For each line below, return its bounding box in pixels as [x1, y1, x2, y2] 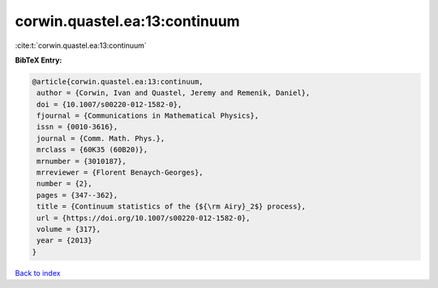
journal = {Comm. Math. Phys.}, [36, 134, 165, 143]
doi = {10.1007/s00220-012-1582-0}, [36, 100, 182, 109]
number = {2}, [36, 179, 92, 188]
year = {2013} [36, 236, 92, 245]
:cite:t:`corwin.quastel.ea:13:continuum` [15, 41, 148, 50]
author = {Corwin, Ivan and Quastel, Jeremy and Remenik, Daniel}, [36, 88, 311, 97]
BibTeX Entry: [15, 55, 62, 65]
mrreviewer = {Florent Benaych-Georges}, [36, 168, 204, 178]
